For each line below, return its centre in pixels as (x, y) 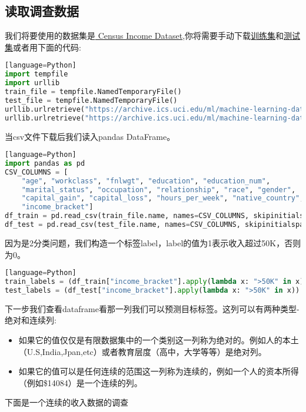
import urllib (32, 83)
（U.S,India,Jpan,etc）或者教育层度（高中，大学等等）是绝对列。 (142, 351)
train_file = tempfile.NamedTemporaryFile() (93, 92)
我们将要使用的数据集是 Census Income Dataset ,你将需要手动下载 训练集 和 (144, 36)
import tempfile (36, 74)
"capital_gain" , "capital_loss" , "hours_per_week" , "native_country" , (163, 198)
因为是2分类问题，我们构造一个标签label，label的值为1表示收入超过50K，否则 (153, 242)
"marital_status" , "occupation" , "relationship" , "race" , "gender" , (159, 190)
